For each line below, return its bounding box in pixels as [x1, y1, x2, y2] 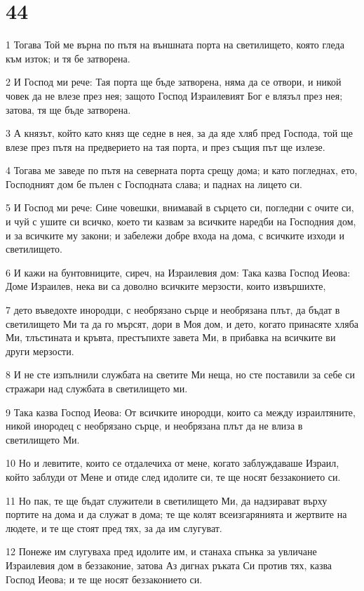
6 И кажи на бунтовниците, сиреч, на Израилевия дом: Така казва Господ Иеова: [6, 265, 351, 279]
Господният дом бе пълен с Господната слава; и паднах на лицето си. [6, 176, 302, 191]
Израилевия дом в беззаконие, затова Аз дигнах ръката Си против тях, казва [6, 557, 332, 572]
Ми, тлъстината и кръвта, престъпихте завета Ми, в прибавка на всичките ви [6, 330, 336, 345]
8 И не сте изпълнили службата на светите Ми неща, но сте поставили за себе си [6, 367, 355, 382]
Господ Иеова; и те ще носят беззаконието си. [6, 571, 203, 586]
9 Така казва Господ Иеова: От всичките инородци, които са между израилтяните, [6, 404, 356, 419]
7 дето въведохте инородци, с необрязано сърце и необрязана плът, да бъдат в [6, 303, 340, 317]
